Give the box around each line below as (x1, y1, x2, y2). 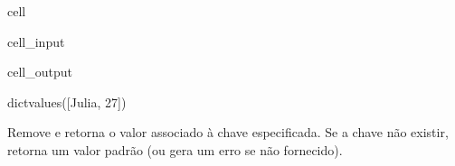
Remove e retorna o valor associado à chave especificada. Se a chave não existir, (7, 123, 449, 142)
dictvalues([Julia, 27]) (7, 92, 127, 111)
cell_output (7, 62, 72, 81)
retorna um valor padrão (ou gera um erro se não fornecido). (7, 140, 343, 159)
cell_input (7, 32, 65, 51)
